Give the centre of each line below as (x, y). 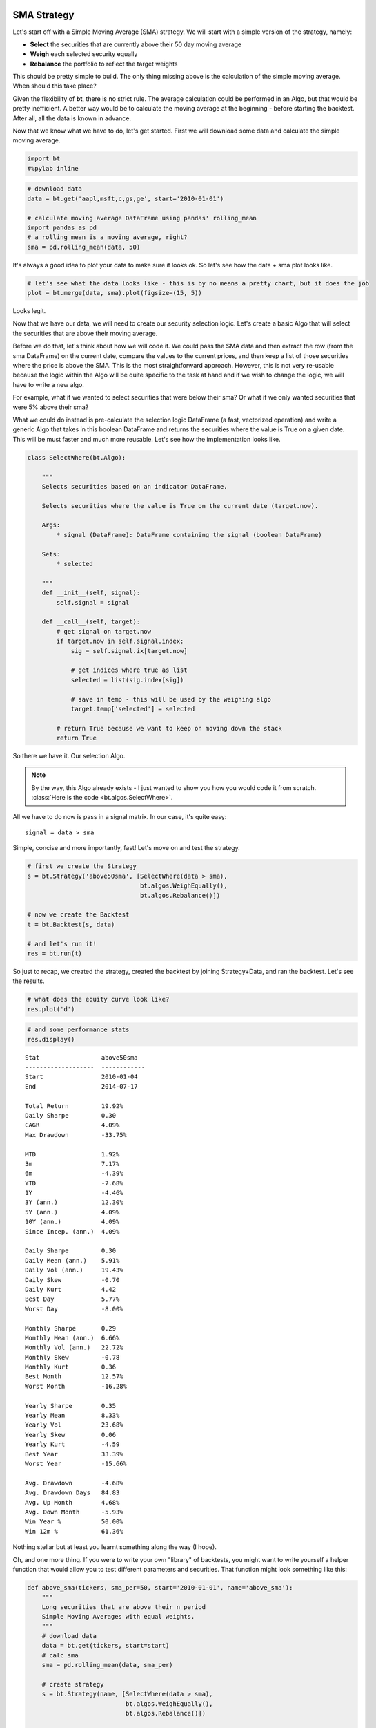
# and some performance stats (78, 1030)
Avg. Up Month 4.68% (72, 1502)
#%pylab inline (53, 168)
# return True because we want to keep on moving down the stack (169, 728)
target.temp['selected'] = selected (133, 709)
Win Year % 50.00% (74, 1522)
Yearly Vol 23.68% (74, 1425)
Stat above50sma (81, 1057)
